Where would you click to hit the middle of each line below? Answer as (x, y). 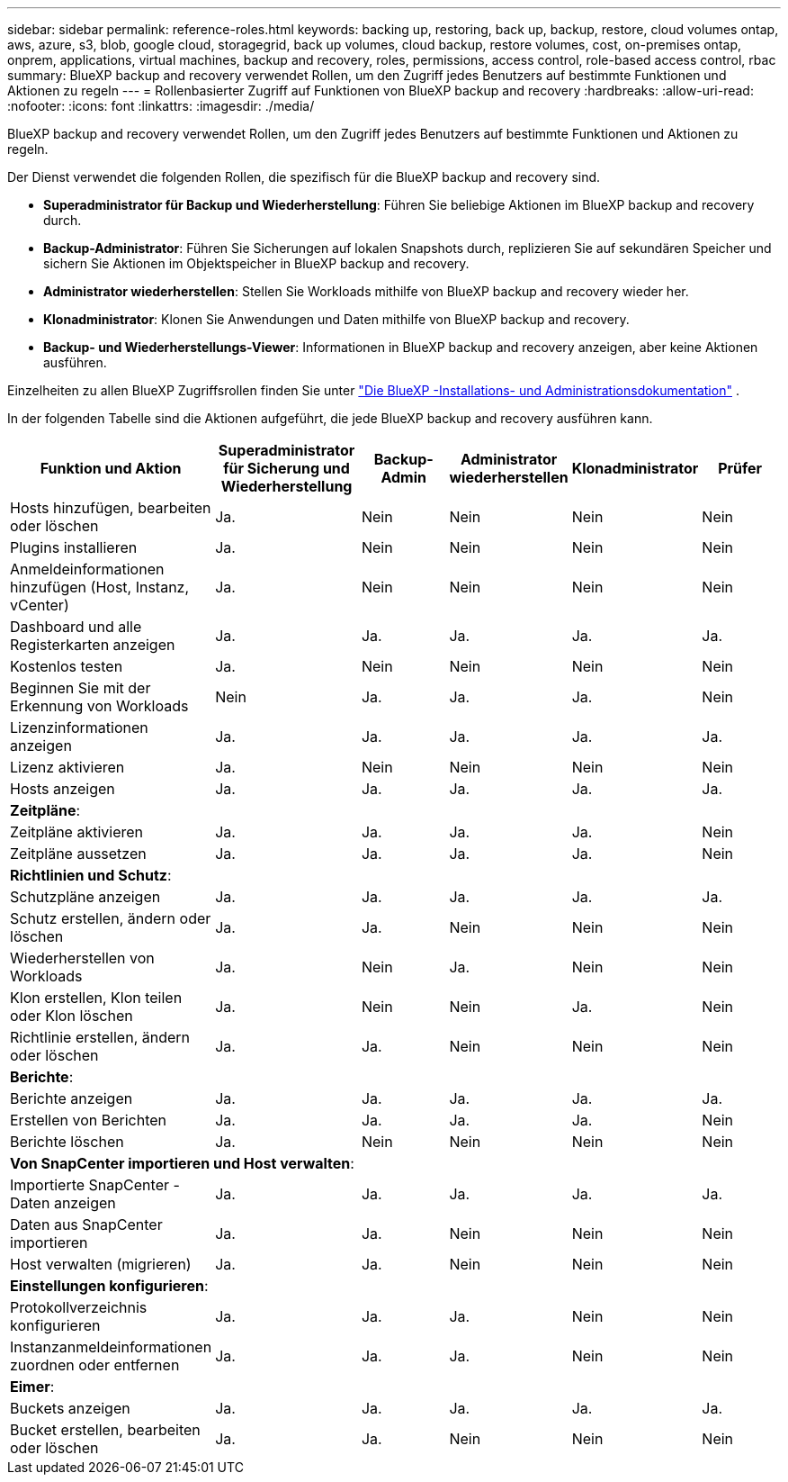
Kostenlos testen (67, 666)
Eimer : (32, 1387)
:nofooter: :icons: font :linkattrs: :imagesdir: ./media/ (161, 106)
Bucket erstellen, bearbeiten (105, 1430)
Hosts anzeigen (63, 789)
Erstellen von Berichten (89, 1120)
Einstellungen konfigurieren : (109, 1286)
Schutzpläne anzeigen (85, 897)
